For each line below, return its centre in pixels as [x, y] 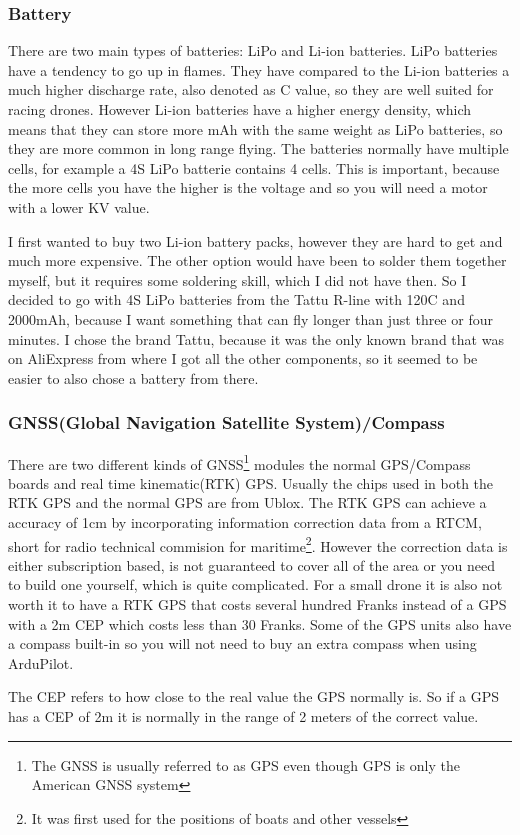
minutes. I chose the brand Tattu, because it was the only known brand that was [256, 338]
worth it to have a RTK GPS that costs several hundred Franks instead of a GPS [257, 604]
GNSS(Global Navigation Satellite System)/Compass [226, 422]
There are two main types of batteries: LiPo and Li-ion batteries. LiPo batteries [253, 50]
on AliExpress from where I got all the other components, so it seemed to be [243, 358]
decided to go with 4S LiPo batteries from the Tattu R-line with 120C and [236, 299]
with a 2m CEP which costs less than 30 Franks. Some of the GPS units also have [260, 623]
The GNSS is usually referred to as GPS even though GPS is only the [245, 764]
